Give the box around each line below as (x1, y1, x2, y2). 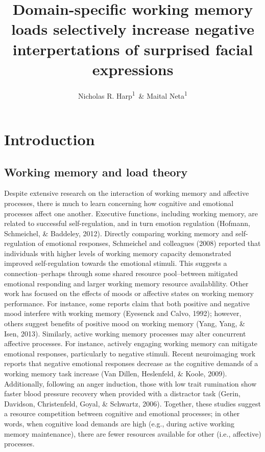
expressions (92, 58, 174, 79)
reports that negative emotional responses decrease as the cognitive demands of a (4, 358, 258, 369)
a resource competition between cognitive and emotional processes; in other (4, 408, 240, 419)
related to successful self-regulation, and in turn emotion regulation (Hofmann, (4, 218, 250, 229)
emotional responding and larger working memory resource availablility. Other (4, 278, 249, 288)
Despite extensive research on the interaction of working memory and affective (4, 188, 249, 198)
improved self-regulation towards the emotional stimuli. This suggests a (4, 258, 227, 268)
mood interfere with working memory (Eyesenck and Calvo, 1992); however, (4, 308, 242, 319)
